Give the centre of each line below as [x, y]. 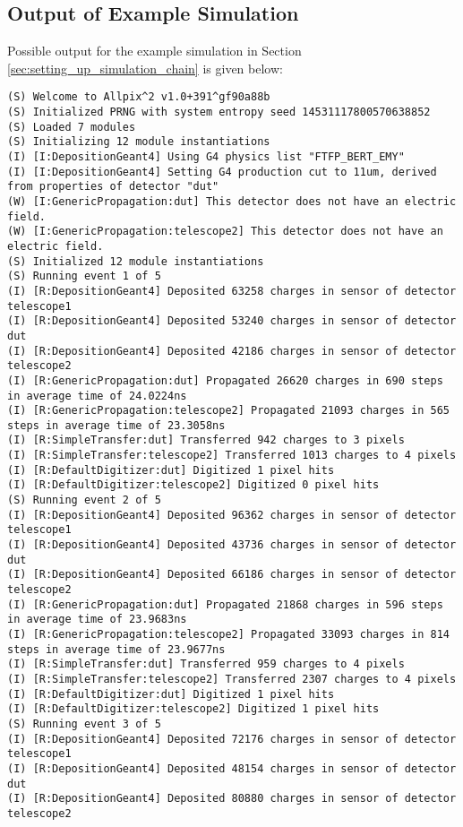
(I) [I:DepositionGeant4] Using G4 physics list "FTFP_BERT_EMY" [206, 157]
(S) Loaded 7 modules [72, 127]
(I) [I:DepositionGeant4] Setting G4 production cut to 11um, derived [222, 172]
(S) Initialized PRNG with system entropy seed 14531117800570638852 [219, 112]
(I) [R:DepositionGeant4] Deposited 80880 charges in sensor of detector [232, 799]
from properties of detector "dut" [113, 187]
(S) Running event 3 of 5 [84, 724]
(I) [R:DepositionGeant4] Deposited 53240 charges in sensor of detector [232, 321]
